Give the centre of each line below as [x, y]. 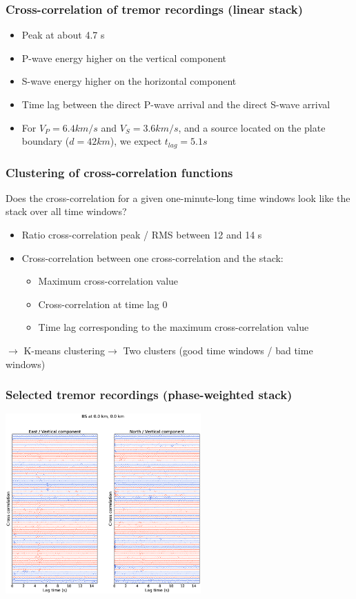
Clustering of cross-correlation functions [119, 172]
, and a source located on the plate [252, 127]
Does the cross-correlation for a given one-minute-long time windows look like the [178, 197]
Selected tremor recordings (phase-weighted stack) [149, 395]
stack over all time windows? [66, 211]
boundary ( [46, 141]
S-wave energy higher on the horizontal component [129, 81]
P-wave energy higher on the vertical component [124, 58]
